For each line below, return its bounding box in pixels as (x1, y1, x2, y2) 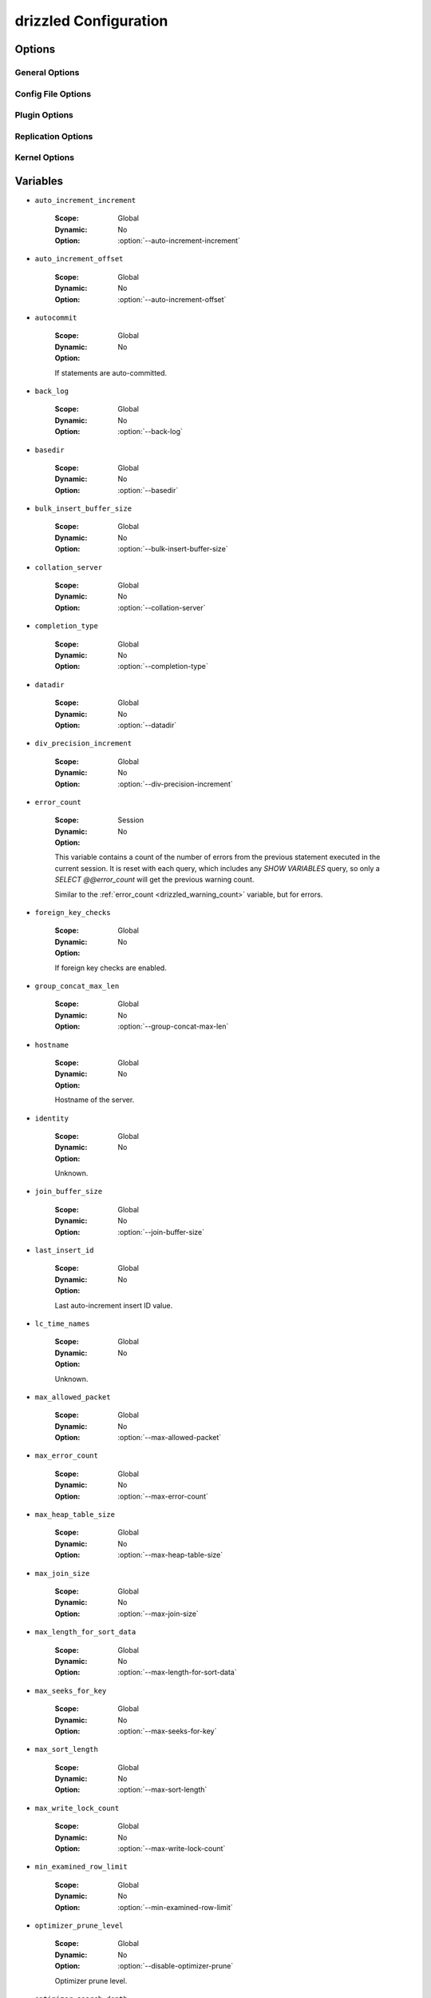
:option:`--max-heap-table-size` (117, 1550, 223, 1560)
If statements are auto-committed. (54, 368, 168, 377)
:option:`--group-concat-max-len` (117, 1021, 229, 1031)
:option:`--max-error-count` (117, 1491, 209, 1501)
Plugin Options (14, 109, 73, 121)
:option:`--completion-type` (117, 662, 208, 671)
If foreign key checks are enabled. (54, 963, 167, 973)
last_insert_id (34, 1246, 95, 1255)
